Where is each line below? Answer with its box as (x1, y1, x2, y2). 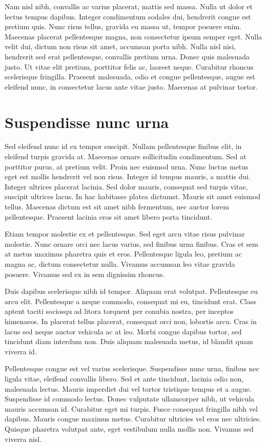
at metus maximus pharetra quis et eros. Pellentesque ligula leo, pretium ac (5, 248, 242, 259)
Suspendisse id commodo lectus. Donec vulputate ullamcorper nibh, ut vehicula (5, 393, 255, 404)
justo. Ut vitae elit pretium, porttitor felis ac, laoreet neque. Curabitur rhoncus (5, 61, 254, 72)
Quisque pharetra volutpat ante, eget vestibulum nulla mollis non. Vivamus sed (5, 423, 254, 434)
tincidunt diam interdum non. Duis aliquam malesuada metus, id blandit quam (5, 336, 253, 347)
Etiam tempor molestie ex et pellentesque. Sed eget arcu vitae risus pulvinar (5, 228, 245, 239)
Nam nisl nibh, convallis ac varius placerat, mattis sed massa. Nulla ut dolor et (5, 1, 253, 11)
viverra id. (5, 346, 37, 356)
